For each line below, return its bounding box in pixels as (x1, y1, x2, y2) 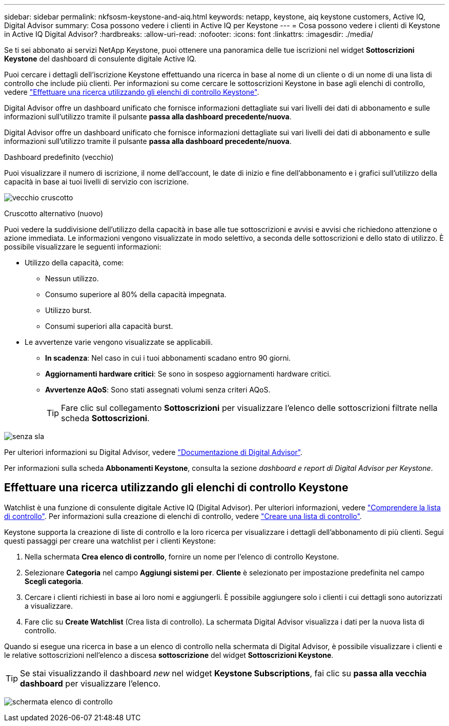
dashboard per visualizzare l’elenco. (20, 678, 161, 689)
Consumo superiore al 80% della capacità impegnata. (45, 290, 227, 299)
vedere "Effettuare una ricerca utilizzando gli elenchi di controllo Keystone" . (4, 88, 259, 96)
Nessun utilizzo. (45, 274, 99, 283)
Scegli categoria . (25, 576, 84, 586)
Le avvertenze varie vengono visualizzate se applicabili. (25, 338, 213, 346)
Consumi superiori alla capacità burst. (45, 322, 173, 330)
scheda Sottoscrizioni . (61, 413, 150, 423)
